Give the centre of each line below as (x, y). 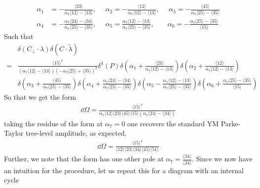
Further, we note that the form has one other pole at (84, 159)
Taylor (14, 133)
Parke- (231, 123)
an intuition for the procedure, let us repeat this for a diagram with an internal (124, 170)
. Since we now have (222, 159)
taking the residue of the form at (54, 123)
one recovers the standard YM (173, 123)
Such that (19, 36)
